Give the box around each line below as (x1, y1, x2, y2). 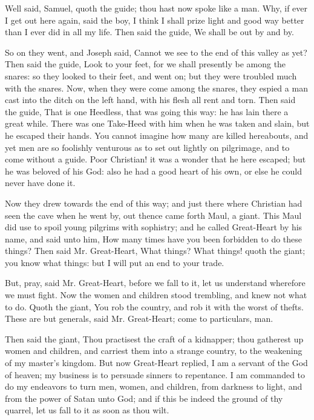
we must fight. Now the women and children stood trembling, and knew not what (5, 288, 307, 301)
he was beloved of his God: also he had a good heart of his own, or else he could (5, 164, 302, 177)
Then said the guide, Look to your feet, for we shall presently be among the (5, 58, 286, 70)
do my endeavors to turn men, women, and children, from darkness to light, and (5, 380, 303, 393)
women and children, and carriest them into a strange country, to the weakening (5, 344, 303, 357)
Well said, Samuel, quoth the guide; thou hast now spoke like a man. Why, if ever (5, 2, 308, 14)
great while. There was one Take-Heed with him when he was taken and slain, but (5, 117, 310, 130)
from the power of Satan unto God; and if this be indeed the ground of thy (5, 392, 283, 404)
